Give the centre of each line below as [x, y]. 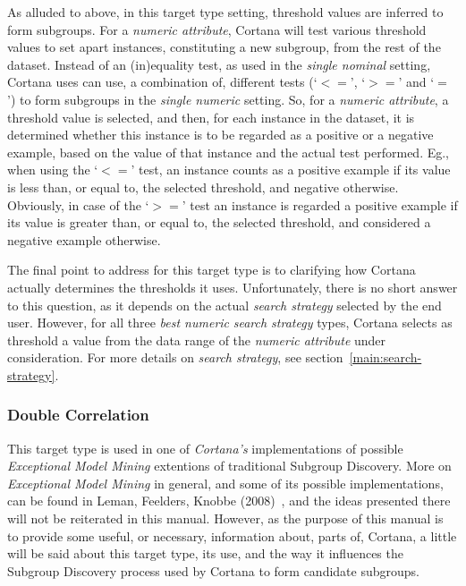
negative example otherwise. [84, 239]
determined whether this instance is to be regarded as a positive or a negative [220, 135]
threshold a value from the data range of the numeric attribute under [197, 340]
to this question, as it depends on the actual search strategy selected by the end [225, 305]
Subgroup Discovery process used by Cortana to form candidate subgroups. [213, 570]
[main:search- [386, 357]
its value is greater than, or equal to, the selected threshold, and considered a [219, 222]
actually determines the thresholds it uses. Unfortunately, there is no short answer [233, 287]
